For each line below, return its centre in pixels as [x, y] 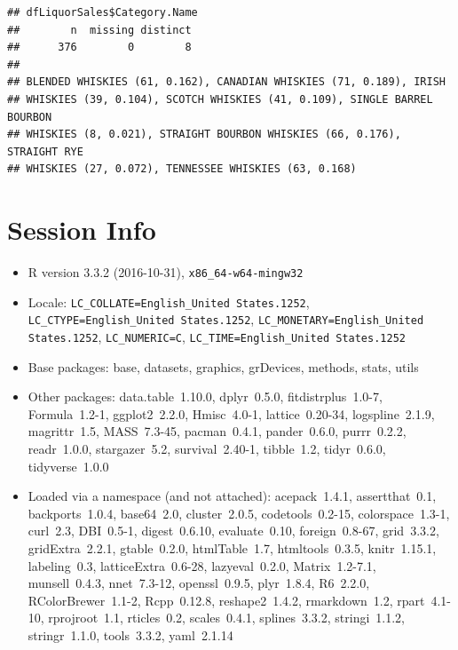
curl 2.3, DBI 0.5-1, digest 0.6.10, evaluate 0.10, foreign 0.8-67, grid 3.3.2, [233, 531]
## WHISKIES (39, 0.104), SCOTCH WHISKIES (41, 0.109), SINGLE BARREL [220, 99]
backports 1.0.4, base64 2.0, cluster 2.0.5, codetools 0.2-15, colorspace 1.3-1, [239, 513]
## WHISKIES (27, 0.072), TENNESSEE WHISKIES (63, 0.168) [182, 169]
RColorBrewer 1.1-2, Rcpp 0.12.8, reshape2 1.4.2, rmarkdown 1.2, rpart [226, 600]
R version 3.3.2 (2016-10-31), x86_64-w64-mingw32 [166, 272]
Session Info [82, 230]
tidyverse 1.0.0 [68, 466]
